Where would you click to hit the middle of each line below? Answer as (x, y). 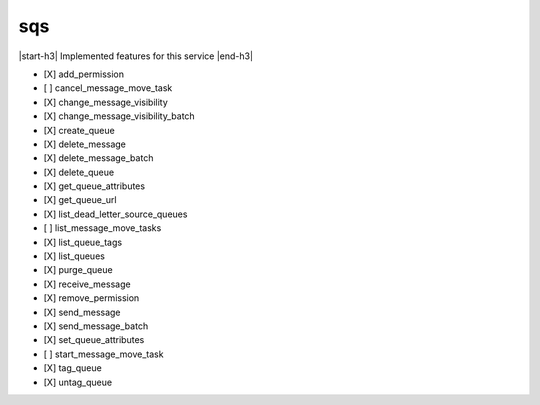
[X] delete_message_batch (98, 158)
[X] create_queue (79, 130)
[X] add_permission (84, 74)
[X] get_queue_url (80, 200)
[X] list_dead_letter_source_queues (115, 214)
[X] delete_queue (79, 172)
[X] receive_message (87, 284)
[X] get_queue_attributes (94, 186)
